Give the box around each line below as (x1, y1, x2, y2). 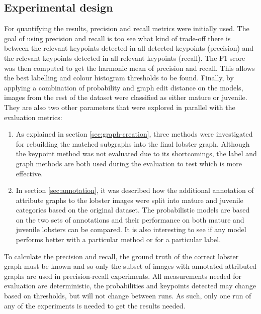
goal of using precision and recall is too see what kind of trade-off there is (4, 33, 231, 43)
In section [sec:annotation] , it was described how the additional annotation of (16, 185, 254, 195)
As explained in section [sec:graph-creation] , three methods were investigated (16, 129, 253, 139)
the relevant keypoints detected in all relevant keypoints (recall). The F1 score (4, 52, 245, 63)
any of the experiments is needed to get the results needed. (4, 300, 186, 310)
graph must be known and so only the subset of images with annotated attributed (4, 261, 257, 271)
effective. (16, 168, 43, 178)
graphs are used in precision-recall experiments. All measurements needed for (4, 270, 242, 281)
